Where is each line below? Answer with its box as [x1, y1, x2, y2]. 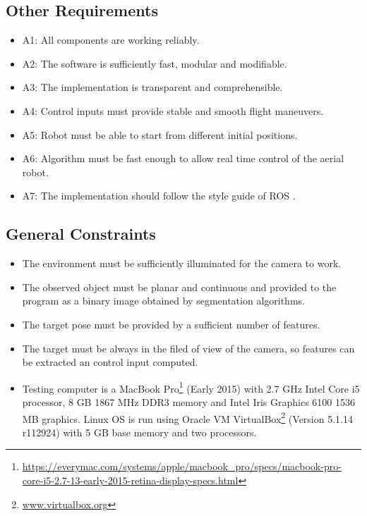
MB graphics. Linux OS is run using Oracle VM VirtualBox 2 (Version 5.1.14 [22, 409, 353, 426]
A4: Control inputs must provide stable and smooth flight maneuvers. [22, 103, 324, 118]
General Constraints [6, 223, 156, 245]
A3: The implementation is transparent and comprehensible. [22, 80, 283, 94]
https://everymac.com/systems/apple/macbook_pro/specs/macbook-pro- [22, 459, 342, 474]
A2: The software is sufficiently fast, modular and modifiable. [22, 56, 287, 70]
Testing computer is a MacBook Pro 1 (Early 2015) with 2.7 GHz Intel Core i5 [22, 379, 360, 395]
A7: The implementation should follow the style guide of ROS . [22, 188, 296, 203]
